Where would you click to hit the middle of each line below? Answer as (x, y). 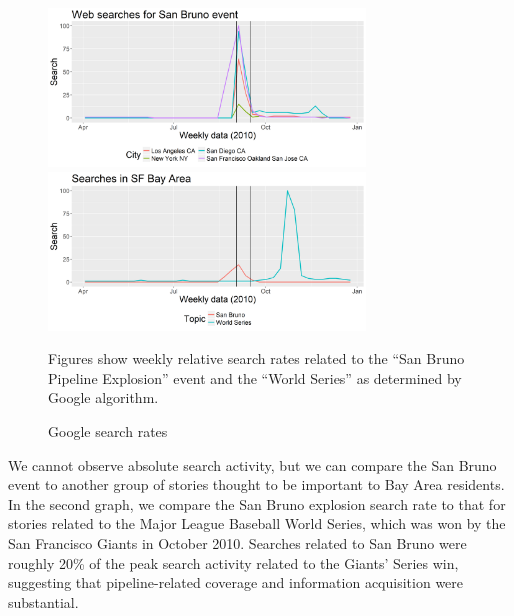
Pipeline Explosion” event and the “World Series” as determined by (255, 377)
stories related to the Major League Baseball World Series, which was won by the (257, 523)
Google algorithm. (103, 397)
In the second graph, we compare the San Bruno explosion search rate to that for (257, 503)
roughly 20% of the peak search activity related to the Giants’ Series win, (233, 562)
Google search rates (108, 430)
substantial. (43, 601)
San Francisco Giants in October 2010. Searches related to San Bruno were (237, 542)
